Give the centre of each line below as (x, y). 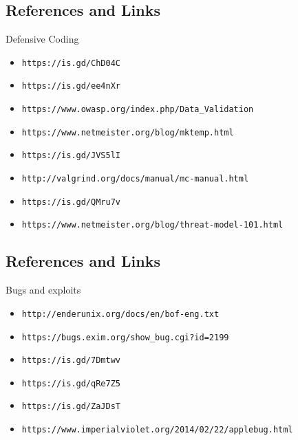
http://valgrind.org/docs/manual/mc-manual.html (135, 179)
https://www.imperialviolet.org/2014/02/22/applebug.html (157, 430)
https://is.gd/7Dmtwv (71, 361)
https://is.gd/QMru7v (71, 202)
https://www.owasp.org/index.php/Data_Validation (138, 110)
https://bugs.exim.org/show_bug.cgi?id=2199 (125, 337)
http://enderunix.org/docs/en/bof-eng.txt (120, 314)
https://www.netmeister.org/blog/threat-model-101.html (152, 225)
